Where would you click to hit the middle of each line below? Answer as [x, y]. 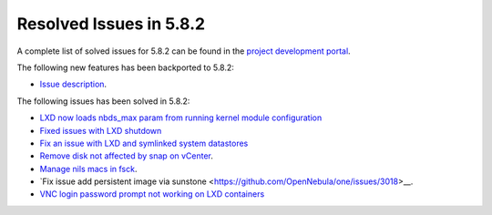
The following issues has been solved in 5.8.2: [103, 101]
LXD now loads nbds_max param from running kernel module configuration [181, 118]
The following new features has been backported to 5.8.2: [125, 67]
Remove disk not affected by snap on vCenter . [127, 156]
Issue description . [73, 84]
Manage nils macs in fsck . [88, 169]
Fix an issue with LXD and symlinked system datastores [144, 143]
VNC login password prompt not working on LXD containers [152, 194]
